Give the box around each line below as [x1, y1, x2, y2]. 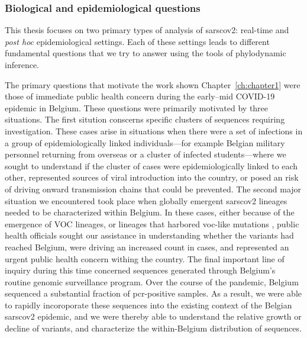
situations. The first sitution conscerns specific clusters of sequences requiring [5, 113, 285, 125]
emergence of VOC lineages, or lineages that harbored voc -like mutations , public [5, 217, 299, 230]
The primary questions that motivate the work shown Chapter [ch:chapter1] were [5, 78, 300, 91]
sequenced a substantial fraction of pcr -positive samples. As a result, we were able [5, 287, 302, 300]
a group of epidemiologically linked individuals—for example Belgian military [5, 136, 285, 149]
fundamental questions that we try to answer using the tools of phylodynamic [5, 47, 286, 59]
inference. [5, 59, 39, 70]
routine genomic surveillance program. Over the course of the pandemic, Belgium [5, 275, 299, 288]
